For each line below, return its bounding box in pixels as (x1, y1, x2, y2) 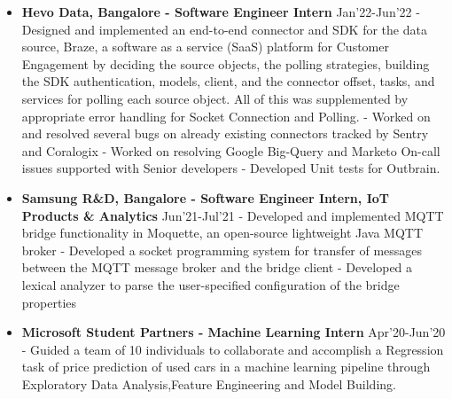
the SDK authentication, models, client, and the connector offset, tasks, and (21, 72, 435, 90)
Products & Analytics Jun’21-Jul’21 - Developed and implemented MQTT (21, 206, 444, 224)
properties (21, 293, 77, 311)
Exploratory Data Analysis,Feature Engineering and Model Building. (21, 374, 396, 393)
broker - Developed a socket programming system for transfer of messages (21, 240, 423, 259)
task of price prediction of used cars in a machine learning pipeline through (21, 357, 431, 376)
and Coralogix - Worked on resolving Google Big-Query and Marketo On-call (21, 141, 440, 160)
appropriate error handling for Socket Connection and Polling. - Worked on (21, 106, 431, 125)
